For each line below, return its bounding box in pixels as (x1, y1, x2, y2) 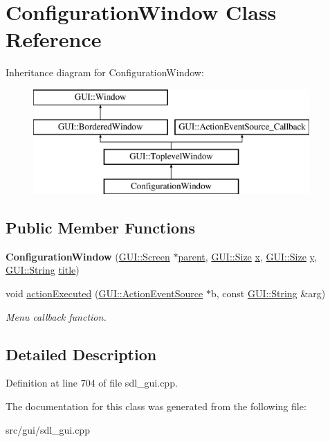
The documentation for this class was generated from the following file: (6, 399, 306, 414)
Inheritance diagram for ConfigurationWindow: (6, 65, 204, 80)
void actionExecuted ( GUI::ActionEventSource (6, 286, 203, 301)
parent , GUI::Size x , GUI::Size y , (178, 249, 317, 263)
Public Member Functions (6, 217, 195, 238)
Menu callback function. (6, 309, 107, 324)
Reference (6, 25, 102, 53)
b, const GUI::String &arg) (210, 286, 326, 301)
